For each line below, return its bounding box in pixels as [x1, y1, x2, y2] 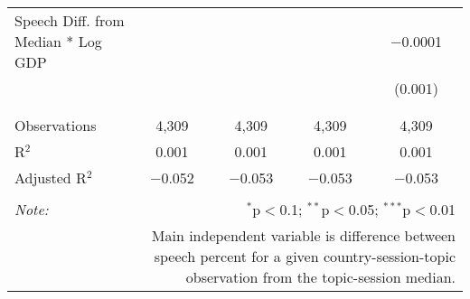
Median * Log [14, 31, 102, 51]
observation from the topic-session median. [185, 266, 456, 287]
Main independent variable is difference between [151, 225, 456, 246]
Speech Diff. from [14, 10, 125, 31]
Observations [14, 115, 97, 135]
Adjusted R [14, 167, 87, 188]
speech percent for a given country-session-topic [154, 246, 456, 266]
